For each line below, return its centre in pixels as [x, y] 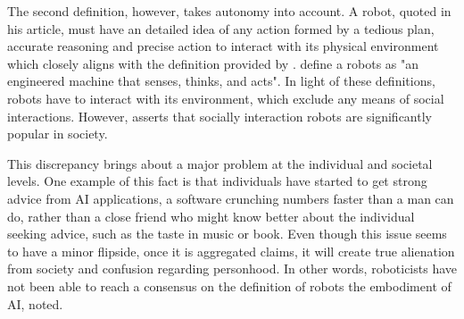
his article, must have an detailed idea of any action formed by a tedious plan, [221, 28]
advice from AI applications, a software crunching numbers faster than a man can [231, 198]
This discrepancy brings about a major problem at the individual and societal [220, 163]
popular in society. [58, 134]
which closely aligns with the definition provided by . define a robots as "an [213, 63]
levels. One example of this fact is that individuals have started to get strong [217, 181]
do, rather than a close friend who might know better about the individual [211, 216]
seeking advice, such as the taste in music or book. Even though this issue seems [227, 234]
